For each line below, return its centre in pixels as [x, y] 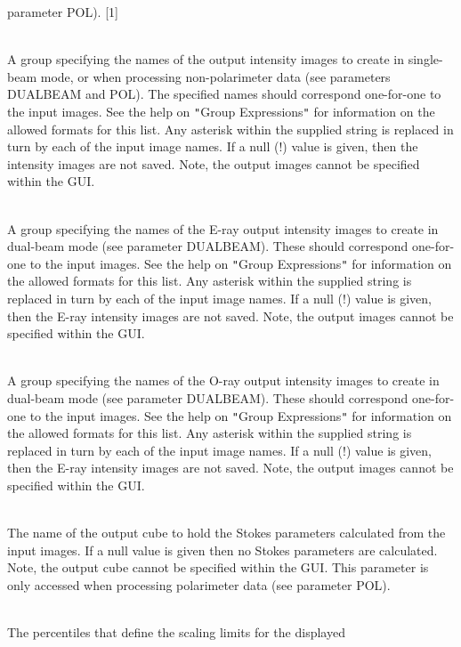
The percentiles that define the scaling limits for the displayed [176, 632]
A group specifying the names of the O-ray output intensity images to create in [223, 380]
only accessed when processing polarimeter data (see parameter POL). [199, 585]
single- [425, 59]
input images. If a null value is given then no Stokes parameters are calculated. [222, 550]
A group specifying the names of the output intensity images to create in [206, 59]
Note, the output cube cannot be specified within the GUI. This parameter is [218, 567]
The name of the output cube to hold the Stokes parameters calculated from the [226, 533]
